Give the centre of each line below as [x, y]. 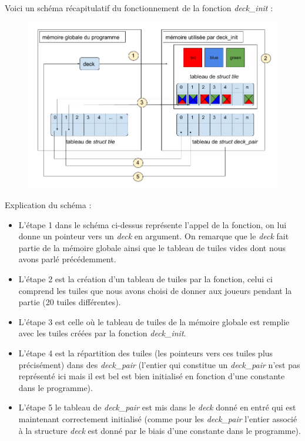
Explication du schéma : [48, 205]
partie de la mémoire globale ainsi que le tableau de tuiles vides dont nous [152, 247]
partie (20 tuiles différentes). [70, 302]
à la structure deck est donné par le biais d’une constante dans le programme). [160, 430]
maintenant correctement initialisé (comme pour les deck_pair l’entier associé [158, 418]
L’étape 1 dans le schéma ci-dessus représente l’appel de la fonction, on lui [152, 224]
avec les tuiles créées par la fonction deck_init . [102, 333]
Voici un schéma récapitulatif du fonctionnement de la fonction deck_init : [139, 8]
